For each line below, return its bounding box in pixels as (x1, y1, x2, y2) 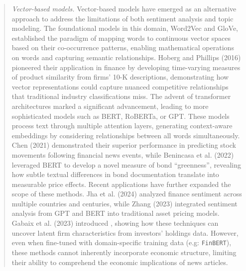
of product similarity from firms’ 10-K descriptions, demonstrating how (11, 72, 229, 82)
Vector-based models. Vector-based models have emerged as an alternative (11, 3, 237, 13)
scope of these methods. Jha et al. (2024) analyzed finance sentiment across (11, 188, 242, 199)
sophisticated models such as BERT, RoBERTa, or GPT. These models (11, 110, 230, 121)
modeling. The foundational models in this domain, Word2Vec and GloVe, (11, 23, 238, 33)
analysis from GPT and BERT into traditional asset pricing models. (11, 208, 220, 218)
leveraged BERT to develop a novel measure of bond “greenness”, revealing (11, 159, 242, 170)
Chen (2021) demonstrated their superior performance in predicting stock (11, 140, 236, 150)
